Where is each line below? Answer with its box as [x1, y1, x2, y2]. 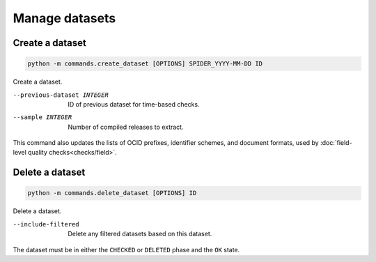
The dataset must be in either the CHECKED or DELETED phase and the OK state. [13, 245, 240, 254]
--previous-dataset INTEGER [13, 91, 109, 99]
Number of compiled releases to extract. [68, 123, 184, 131]
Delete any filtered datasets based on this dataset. [68, 230, 212, 238]
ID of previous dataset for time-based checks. [68, 100, 200, 108]
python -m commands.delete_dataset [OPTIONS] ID [27, 189, 197, 197]
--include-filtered [13, 220, 79, 228]
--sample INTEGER [13, 114, 72, 121]
